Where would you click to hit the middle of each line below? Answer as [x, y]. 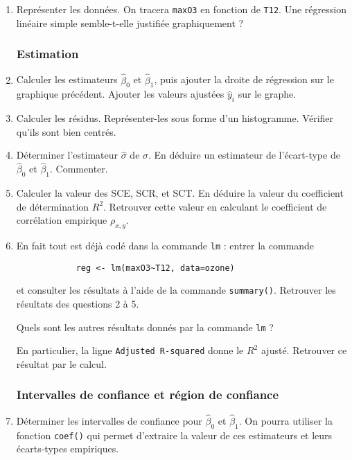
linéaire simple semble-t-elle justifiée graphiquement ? [130, 23]
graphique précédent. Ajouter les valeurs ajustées [120, 94]
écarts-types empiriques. [68, 449]
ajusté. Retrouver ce [304, 350]
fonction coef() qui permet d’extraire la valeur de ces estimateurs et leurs [174, 435]
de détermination [53, 206]
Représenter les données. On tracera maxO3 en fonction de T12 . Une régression [181, 9]
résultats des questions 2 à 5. [78, 304]
